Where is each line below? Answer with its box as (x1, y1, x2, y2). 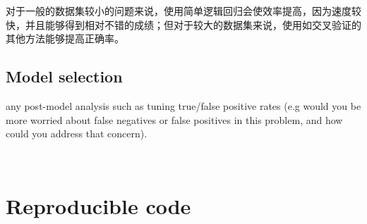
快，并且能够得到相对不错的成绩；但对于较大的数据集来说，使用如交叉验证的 (6, 17, 361, 32)
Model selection (6, 66, 123, 87)
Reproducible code (6, 191, 191, 220)
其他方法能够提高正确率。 (6, 31, 124, 46)
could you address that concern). (6, 126, 148, 141)
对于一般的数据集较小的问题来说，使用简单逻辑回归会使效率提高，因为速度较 (6, 4, 361, 18)
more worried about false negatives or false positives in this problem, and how (6, 112, 343, 127)
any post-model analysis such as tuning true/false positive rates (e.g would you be (6, 98, 361, 113)
